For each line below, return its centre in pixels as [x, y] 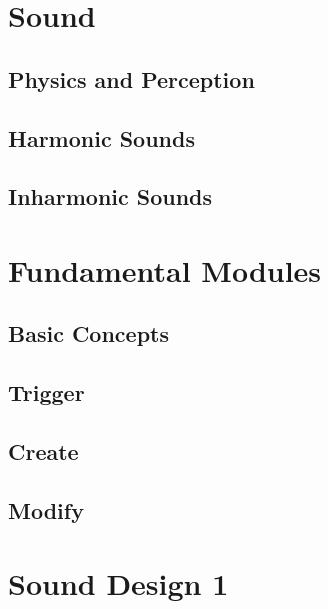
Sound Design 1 [118, 583]
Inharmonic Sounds [110, 196]
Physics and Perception [131, 78]
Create [43, 451]
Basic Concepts [89, 333]
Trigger [46, 392]
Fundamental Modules [165, 269]
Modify [46, 509]
